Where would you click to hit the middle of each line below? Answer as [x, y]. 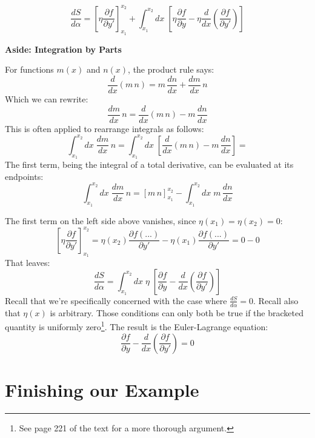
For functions [29, 69]
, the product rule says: [171, 69]
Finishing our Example [102, 389]
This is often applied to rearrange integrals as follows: [104, 128]
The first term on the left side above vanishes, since [101, 220]
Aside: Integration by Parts [63, 49]
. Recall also [276, 300]
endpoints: [24, 176]
